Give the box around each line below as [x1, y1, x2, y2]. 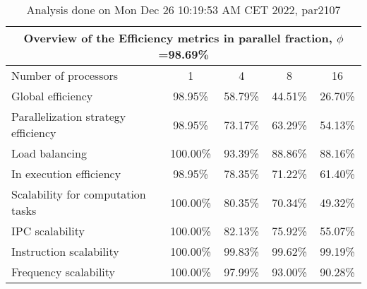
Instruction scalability [11, 243, 119, 259]
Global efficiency [11, 88, 93, 104]
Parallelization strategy [11, 108, 126, 124]
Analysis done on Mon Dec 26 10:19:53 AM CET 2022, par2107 [26, 1, 341, 18]
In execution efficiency [11, 165, 121, 182]
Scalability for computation [11, 186, 146, 202]
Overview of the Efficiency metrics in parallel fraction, [23, 30, 332, 46]
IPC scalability [11, 223, 85, 239]
